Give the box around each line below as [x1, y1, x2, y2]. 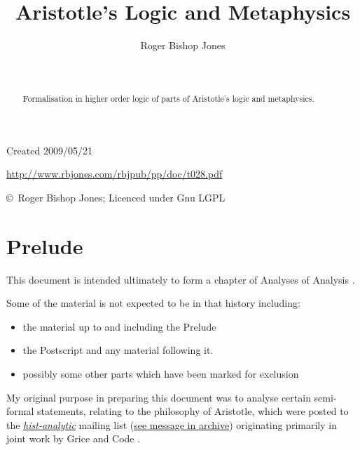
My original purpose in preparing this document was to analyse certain [6, 390, 311, 404]
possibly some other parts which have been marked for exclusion [22, 366, 299, 381]
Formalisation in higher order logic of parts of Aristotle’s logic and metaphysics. [22, 93, 314, 105]
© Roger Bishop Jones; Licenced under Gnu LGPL [6, 190, 226, 204]
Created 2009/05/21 [6, 143, 92, 157]
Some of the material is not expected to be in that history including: [6, 296, 300, 310]
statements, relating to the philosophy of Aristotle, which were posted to [36, 404, 349, 418]
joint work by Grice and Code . [6, 431, 141, 446]
